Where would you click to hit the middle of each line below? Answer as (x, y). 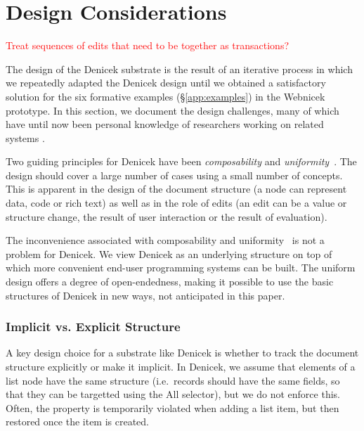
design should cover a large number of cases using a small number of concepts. (174, 175)
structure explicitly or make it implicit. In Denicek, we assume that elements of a (181, 367)
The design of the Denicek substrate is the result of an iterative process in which (179, 69)
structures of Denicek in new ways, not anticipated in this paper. (145, 295)
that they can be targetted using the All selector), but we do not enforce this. (173, 394)
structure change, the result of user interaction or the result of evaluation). (167, 216)
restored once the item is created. (78, 422)
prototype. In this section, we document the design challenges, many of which (173, 110)
